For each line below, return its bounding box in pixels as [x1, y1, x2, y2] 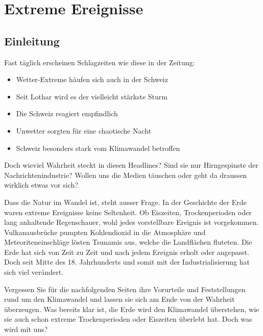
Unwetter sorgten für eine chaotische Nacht [16, 125, 152, 136]
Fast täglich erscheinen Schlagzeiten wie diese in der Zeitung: [4, 57, 195, 67]
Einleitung [4, 33, 60, 48]
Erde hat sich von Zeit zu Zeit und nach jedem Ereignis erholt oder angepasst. [4, 246, 249, 257]
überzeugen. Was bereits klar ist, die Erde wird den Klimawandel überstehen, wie [4, 303, 259, 314]
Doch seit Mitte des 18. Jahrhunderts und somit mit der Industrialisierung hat [4, 256, 250, 267]
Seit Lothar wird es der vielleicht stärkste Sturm [16, 91, 168, 101]
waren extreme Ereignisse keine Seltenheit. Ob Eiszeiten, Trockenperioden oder [4, 206, 252, 217]
